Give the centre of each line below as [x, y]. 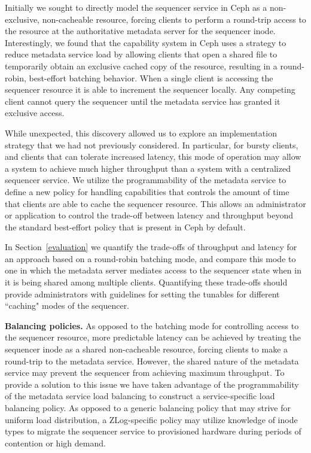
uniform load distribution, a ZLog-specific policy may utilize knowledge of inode [151, 419]
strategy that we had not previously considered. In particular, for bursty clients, [152, 145]
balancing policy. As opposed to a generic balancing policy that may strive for [148, 408]
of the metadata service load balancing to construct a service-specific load [140, 396]
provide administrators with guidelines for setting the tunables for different [142, 294]
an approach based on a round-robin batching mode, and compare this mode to [150, 258]
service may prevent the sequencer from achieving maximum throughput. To [145, 373]
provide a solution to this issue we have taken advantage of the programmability [152, 384]
